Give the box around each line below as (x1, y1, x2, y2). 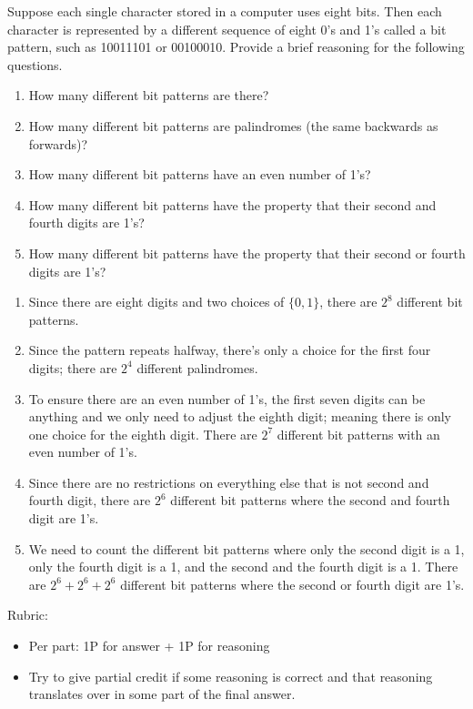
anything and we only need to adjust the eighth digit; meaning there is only (28, 407, 451, 426)
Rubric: (7, 605, 48, 624)
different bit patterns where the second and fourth (170, 491, 450, 510)
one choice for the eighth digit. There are (28, 424, 257, 443)
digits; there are (28, 358, 117, 377)
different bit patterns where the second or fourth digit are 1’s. (120, 574, 465, 593)
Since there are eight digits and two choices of (28, 292, 285, 311)
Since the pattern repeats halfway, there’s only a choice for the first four (28, 340, 431, 360)
